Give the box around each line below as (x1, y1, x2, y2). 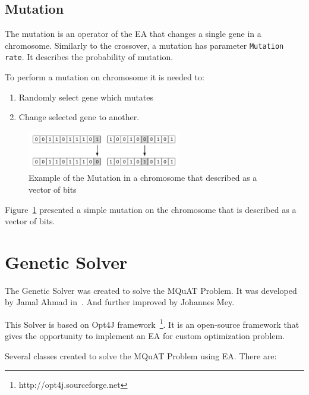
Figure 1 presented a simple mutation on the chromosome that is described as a (5, 203, 297, 215)
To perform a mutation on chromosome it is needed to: (5, 71, 204, 83)
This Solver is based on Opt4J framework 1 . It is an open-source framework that (5, 316, 299, 330)
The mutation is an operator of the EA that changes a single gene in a (5, 27, 261, 40)
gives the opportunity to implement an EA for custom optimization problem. (5, 330, 285, 342)
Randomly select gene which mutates (18, 90, 154, 103)
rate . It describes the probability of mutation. (5, 51, 174, 63)
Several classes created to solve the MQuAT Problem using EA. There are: (5, 349, 277, 362)
